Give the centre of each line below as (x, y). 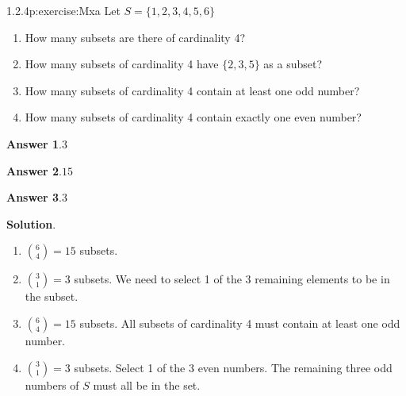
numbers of (52, 384)
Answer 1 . (34, 143)
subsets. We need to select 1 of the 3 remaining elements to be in (232, 279)
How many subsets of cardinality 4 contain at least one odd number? (192, 90)
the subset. (52, 296)
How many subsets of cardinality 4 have (122, 64)
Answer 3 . (34, 197)
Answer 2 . (34, 170)
